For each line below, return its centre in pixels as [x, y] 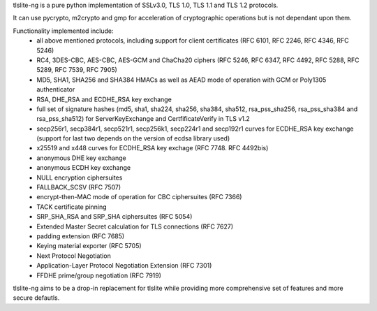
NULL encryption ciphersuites [80, 178]
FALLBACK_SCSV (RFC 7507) [79, 187]
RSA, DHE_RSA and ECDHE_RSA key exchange [104, 99]
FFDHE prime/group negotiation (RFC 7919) [99, 275]
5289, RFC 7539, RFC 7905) [77, 70]
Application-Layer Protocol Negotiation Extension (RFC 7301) [124, 266]
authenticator [56, 89]
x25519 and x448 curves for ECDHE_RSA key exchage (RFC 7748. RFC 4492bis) [153, 148]
